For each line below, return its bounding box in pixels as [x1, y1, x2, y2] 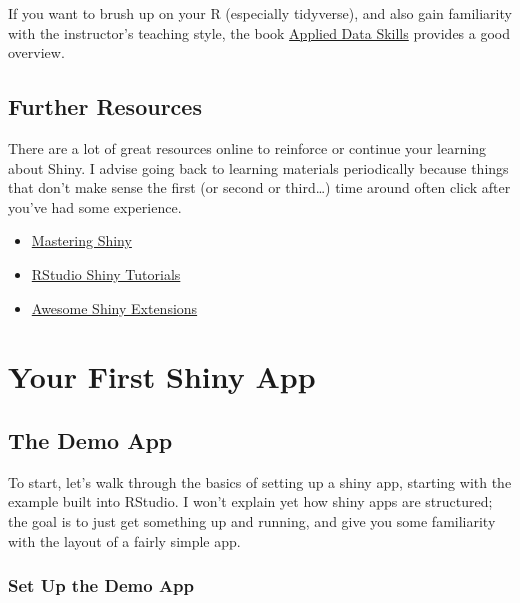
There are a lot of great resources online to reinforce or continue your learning [8, 137, 487, 158]
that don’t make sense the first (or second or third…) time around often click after [8, 177, 511, 198]
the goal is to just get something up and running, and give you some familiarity [8, 510, 496, 531]
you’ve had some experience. [8, 196, 182, 217]
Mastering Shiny [31, 230, 132, 251]
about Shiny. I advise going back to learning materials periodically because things [8, 157, 509, 178]
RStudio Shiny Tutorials [31, 263, 181, 284]
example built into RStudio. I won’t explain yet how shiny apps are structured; [8, 491, 493, 512]
